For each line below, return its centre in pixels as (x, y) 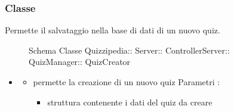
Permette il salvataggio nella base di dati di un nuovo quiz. (113, 30)
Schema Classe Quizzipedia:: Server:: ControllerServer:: (129, 50)
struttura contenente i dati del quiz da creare (130, 102)
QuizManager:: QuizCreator (80, 62)
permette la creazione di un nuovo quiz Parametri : (127, 82)
